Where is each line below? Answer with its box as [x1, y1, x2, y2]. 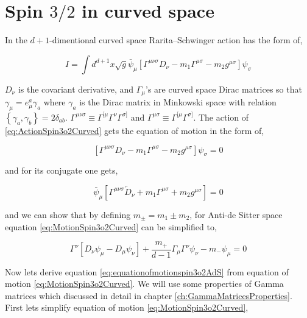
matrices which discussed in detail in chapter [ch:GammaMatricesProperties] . [5, 289, 292, 302]
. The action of [193, 110, 249, 123]
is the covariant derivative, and [18, 82, 134, 95]
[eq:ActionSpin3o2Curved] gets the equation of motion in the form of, [5, 124, 264, 136]
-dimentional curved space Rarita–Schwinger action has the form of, [49, 34, 303, 46]
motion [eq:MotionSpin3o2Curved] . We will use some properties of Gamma [5, 277, 284, 290]
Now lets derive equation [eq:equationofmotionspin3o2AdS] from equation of [5, 265, 289, 278]
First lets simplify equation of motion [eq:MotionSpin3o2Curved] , [5, 301, 249, 314]
